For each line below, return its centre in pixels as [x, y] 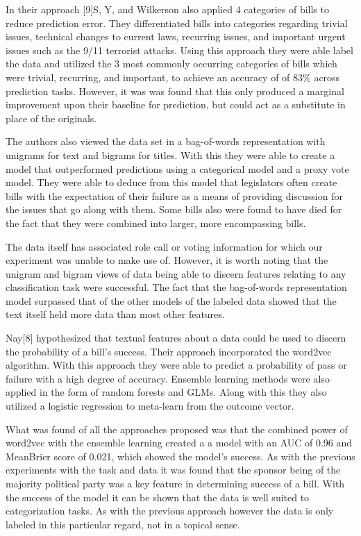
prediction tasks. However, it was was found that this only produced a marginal [175, 91]
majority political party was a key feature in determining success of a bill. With [175, 483]
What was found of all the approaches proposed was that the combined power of [177, 429]
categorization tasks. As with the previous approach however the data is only [170, 511]
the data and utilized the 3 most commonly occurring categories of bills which [171, 64]
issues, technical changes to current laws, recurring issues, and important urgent [176, 36]
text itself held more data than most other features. [115, 314]
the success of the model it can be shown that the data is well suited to [158, 497]
